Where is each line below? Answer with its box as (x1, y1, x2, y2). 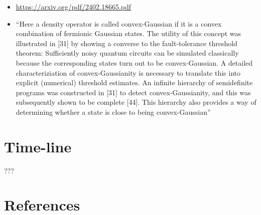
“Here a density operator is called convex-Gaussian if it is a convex (16, 18, 222, 29)
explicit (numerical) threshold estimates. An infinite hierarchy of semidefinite (16, 77, 253, 88)
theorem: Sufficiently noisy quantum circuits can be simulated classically (16, 48, 239, 58)
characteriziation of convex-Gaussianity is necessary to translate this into (16, 67, 241, 78)
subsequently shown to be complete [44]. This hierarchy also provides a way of (16, 97, 256, 107)
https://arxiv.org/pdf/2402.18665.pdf (16, 2, 132, 12)
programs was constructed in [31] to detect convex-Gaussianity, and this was (16, 87, 251, 97)
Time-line (4, 136, 72, 156)
